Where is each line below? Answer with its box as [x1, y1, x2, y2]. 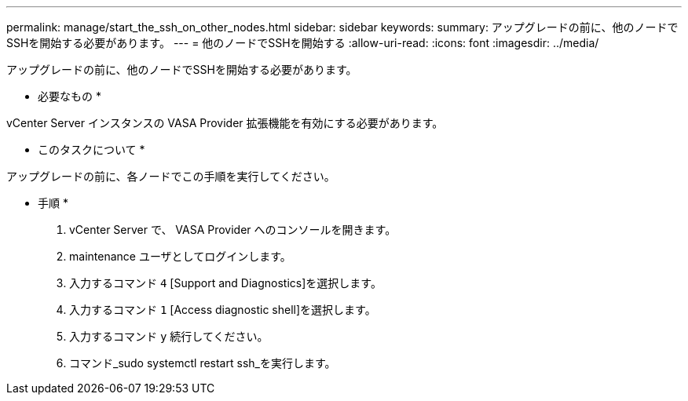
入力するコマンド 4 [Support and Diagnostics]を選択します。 [69, 276, 382, 290]
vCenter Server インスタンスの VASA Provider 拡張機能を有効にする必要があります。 [6, 116, 444, 129]
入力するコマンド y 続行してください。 [69, 330, 269, 343]
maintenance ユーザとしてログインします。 [69, 250, 291, 263]
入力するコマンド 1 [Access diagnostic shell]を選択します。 [69, 303, 376, 316]
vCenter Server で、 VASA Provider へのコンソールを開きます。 [69, 223, 397, 236]
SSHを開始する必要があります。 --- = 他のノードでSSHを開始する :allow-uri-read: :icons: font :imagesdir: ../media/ [6, 36, 599, 49]
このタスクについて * [38, 143, 145, 156]
